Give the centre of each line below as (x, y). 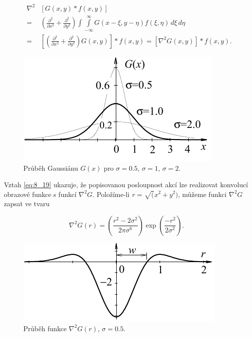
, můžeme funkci (202, 194)
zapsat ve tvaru (27, 204)
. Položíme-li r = (117, 194)
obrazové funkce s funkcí (40, 194)
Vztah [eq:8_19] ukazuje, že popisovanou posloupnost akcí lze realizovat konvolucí (126, 184)
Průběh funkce (45, 328)
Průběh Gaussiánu (51, 168)
